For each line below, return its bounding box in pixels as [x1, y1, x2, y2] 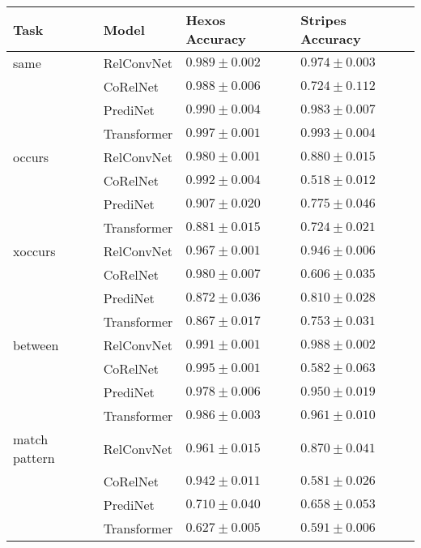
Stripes [300, 11, 347, 29]
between [13, 336, 59, 354]
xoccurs [13, 242, 56, 260]
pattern [13, 448, 55, 467]
